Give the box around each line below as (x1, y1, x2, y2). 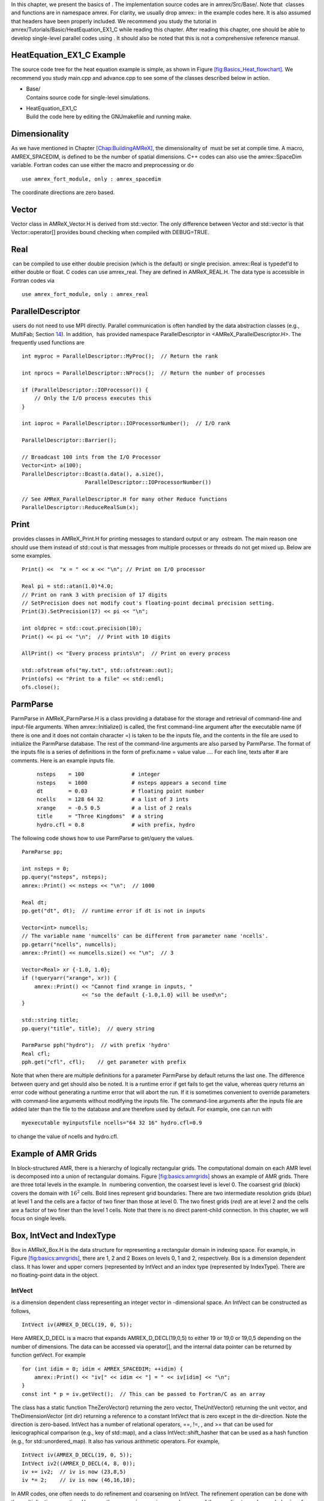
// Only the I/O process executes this (34, 395, 152, 402)
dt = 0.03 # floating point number (37, 787, 205, 794)
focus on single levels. (11, 1215, 67, 1222)
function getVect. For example (11, 1352, 86, 1359)
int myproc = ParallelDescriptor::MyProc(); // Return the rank (22, 353, 218, 360)
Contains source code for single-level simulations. (26, 94, 150, 101)
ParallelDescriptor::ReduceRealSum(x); (22, 504, 139, 511)
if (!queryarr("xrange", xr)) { (22, 974, 117, 982)
